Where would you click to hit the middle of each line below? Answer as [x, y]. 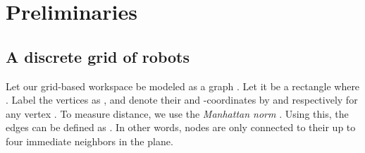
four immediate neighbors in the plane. [89, 141]
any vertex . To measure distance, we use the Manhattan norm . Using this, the [177, 113]
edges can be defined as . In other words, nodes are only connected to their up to [181, 127]
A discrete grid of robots [98, 56]
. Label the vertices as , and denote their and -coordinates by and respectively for [182, 100]
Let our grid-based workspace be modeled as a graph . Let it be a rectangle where [183, 86]
